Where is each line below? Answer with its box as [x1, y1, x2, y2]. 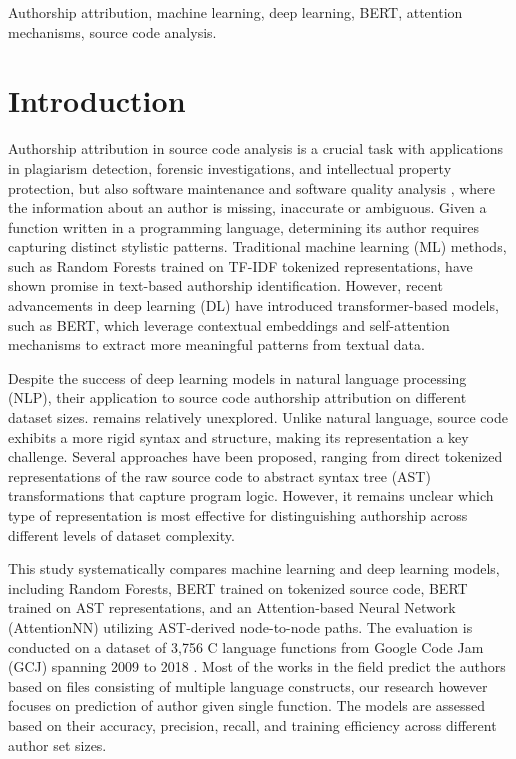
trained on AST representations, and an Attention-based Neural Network [8, 597, 456, 618]
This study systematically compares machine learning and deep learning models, [8, 558, 500, 579]
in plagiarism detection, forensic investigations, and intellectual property [8, 157, 452, 178]
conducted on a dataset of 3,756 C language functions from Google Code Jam [8, 636, 484, 657]
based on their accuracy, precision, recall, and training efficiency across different [8, 714, 497, 735]
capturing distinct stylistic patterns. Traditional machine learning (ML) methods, [8, 236, 507, 257]
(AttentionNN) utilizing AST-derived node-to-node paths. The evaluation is [8, 616, 473, 637]
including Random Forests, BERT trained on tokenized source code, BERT [8, 577, 468, 598]
